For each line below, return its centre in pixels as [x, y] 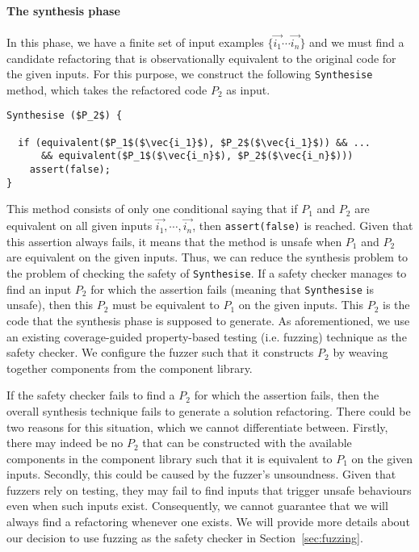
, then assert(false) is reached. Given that [303, 226]
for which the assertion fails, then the [287, 395]
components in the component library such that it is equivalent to [170, 458]
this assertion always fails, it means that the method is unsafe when [174, 241]
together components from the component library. [130, 368]
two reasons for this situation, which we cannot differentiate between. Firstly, [197, 427]
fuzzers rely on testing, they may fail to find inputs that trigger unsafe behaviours [209, 489]
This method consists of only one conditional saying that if [152, 209]
